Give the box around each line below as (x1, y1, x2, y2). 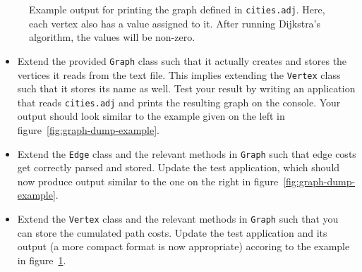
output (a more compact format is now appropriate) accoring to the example (17, 239, 350, 254)
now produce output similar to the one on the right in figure (17, 173, 279, 188)
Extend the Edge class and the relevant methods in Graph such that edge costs (17, 146, 356, 161)
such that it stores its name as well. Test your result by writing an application (17, 81, 356, 96)
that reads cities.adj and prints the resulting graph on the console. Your (17, 94, 341, 109)
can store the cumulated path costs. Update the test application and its (17, 225, 327, 240)
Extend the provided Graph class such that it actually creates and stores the (17, 53, 347, 68)
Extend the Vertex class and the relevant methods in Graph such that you (17, 211, 339, 226)
